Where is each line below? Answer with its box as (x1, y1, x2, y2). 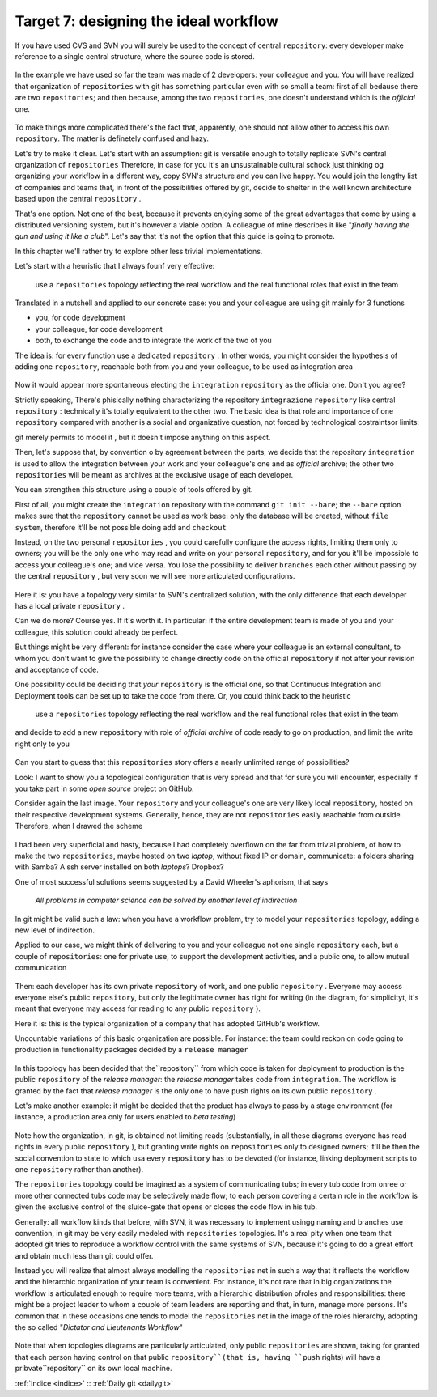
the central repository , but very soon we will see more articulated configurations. (15, 571, 295, 581)
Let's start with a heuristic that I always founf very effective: (15, 261, 215, 271)
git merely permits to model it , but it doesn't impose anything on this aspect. (15, 432, 271, 442)
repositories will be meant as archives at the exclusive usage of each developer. (15, 470, 294, 480)
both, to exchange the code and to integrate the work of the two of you (35, 336, 273, 346)
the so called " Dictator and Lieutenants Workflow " (15, 1323, 184, 1332)
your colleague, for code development (35, 324, 163, 333)
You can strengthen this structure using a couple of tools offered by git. (15, 485, 253, 495)
